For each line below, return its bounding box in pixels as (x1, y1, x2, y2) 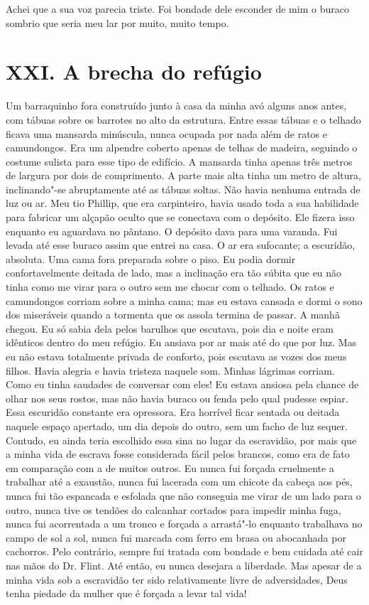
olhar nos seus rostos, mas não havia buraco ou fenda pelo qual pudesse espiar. (6, 390, 348, 405)
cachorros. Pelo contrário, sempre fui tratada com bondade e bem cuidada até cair (6, 544, 363, 559)
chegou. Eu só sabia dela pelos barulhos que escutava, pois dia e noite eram (6, 321, 334, 336)
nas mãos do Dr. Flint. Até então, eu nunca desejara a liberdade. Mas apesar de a (6, 557, 362, 572)
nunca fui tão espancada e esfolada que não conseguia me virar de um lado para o (6, 488, 361, 503)
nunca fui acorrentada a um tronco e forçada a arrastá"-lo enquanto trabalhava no (6, 516, 363, 531)
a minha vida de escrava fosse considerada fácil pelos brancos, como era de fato (6, 446, 350, 461)
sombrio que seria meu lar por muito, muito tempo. (6, 15, 229, 30)
